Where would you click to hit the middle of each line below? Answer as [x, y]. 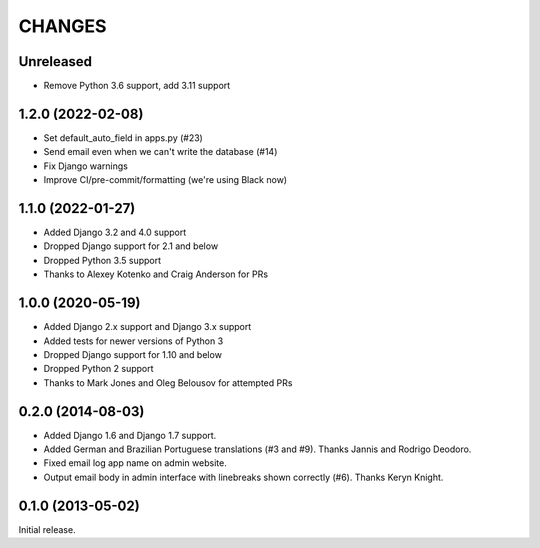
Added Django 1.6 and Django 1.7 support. [130, 435]
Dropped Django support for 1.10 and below [132, 354]
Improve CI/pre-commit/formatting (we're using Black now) [165, 180]
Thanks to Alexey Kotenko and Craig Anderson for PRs [156, 274]
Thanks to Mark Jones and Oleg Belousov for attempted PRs [168, 382]
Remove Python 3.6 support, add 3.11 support [137, 86]
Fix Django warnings [86, 166]
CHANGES [62, 26]
